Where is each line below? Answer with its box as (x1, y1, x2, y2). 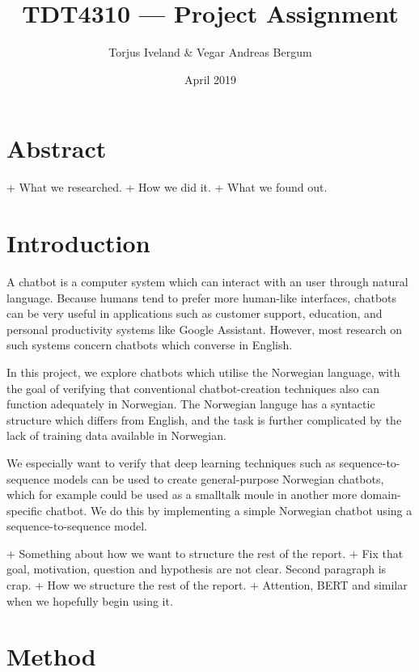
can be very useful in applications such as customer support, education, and (6, 305, 383, 322)
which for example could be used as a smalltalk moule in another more (6, 486, 358, 503)
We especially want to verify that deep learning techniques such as (6, 454, 336, 471)
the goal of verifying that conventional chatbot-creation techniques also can (6, 379, 380, 396)
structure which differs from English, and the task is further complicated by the (6, 411, 402, 428)
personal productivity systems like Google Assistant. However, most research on (6, 320, 402, 337)
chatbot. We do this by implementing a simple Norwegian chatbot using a (45, 501, 413, 518)
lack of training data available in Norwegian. (6, 427, 226, 444)
